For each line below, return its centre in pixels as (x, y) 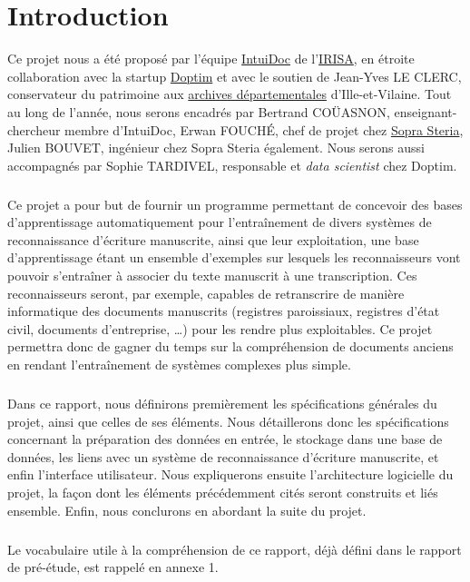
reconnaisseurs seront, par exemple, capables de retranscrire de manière (206, 293)
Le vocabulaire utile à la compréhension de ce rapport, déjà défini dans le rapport (235, 549)
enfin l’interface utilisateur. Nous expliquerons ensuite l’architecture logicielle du (230, 474)
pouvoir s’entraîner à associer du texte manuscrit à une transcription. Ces (212, 276)
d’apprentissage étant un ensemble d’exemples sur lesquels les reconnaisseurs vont (234, 257)
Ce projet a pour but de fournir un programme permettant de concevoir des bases (235, 204)
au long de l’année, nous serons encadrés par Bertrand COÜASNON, (199, 111)
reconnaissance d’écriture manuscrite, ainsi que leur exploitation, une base (213, 239)
